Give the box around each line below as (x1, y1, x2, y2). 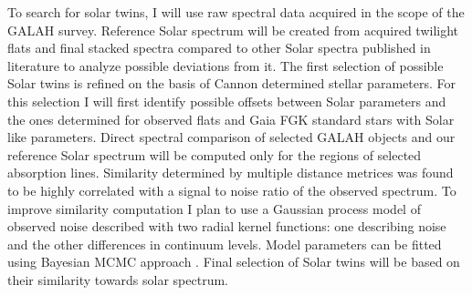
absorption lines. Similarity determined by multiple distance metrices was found (7, 163, 454, 182)
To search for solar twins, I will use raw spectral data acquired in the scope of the (7, 3, 465, 21)
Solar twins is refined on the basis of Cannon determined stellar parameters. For (7, 74, 456, 93)
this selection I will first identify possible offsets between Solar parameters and (7, 91, 446, 110)
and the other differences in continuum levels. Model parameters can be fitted (7, 234, 442, 253)
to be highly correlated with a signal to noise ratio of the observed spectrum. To (7, 180, 456, 199)
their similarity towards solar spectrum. (7, 270, 229, 289)
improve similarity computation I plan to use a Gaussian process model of (7, 198, 421, 218)
